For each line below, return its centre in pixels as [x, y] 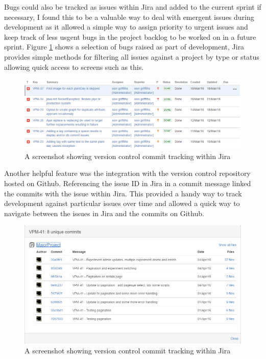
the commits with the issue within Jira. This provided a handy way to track [123, 193]
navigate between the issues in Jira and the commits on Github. [104, 213]
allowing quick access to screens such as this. [74, 67]
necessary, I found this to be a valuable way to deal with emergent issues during [129, 17]
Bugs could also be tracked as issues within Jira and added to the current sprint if [133, 7]
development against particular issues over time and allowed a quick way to [122, 203]
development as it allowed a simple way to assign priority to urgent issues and [126, 27]
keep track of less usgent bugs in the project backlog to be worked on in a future [130, 36]
